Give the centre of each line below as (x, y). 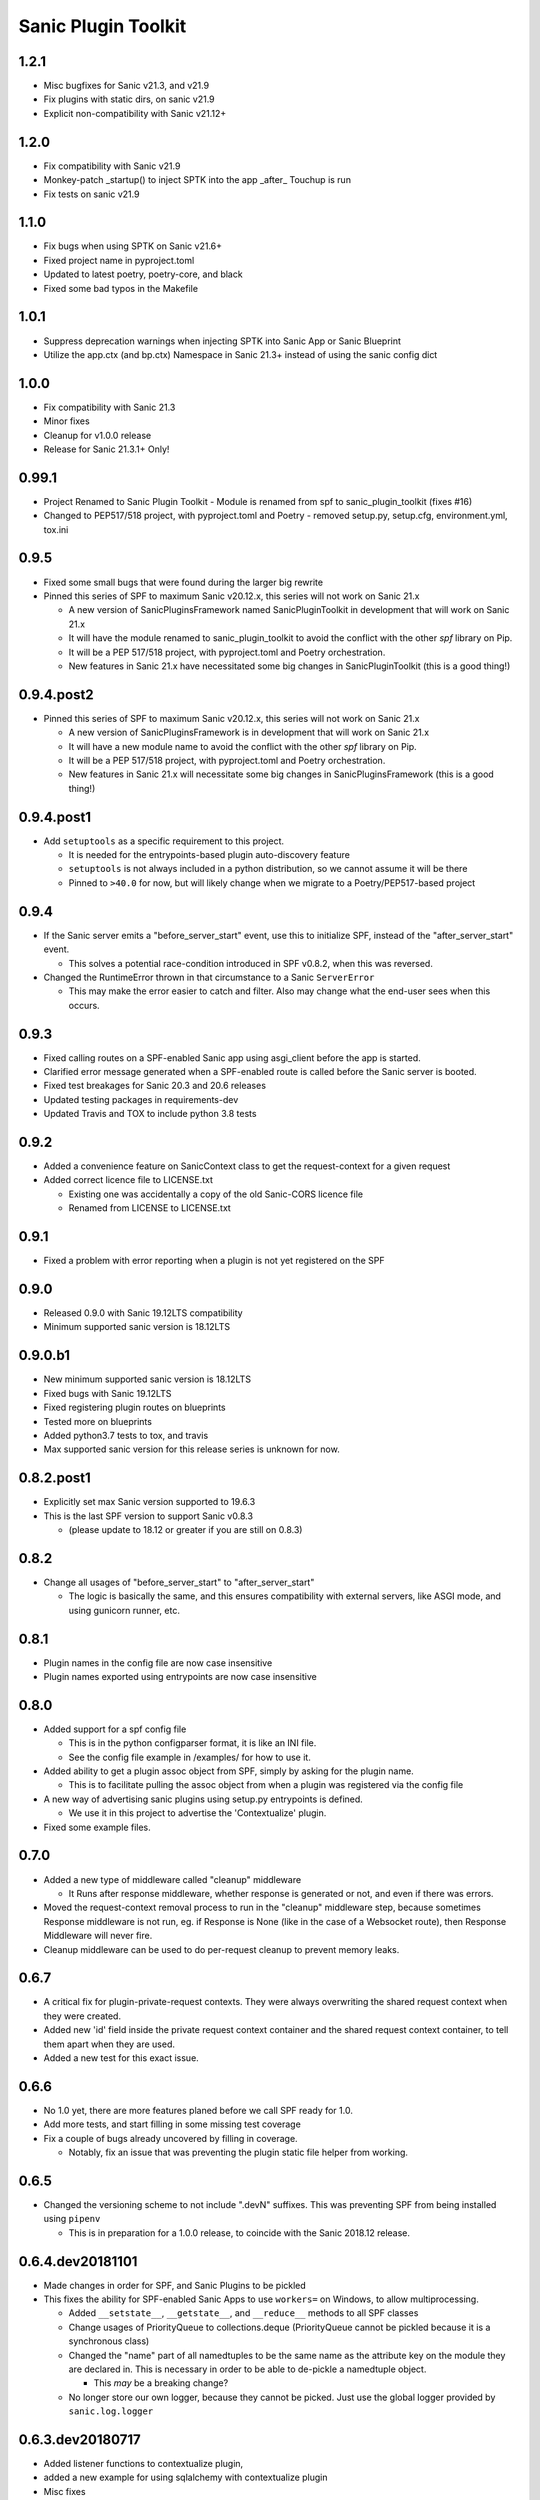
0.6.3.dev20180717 (79, 2439)
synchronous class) (109, 2341)
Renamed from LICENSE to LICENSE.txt (150, 1208)
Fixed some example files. (97, 1827)
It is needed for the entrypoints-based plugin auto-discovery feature (209, 855)
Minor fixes (66, 421)
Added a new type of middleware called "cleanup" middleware (172, 1879)
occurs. (84, 1005)
